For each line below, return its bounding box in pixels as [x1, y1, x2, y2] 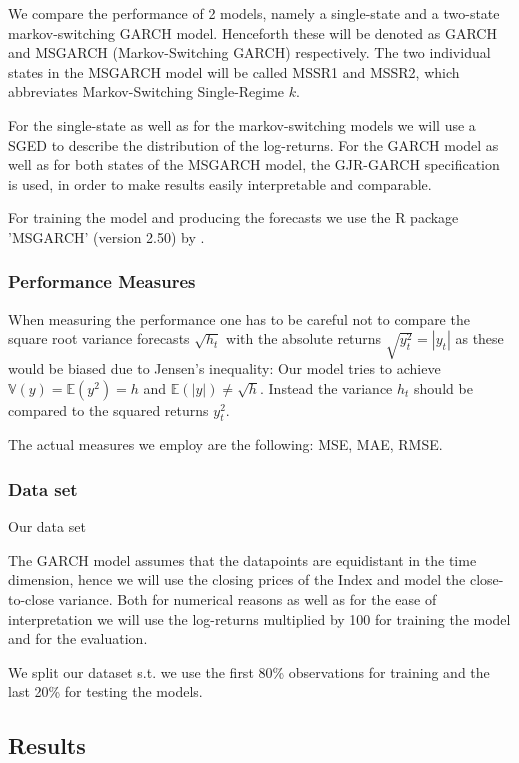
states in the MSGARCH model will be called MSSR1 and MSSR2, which [8, 61, 460, 82]
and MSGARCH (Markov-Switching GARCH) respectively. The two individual [8, 42, 491, 63]
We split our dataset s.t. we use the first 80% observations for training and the [8, 661, 490, 682]
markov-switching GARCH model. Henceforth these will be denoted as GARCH [8, 22, 497, 43]
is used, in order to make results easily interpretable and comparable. [8, 173, 432, 194]
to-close [8, 589, 54, 610]
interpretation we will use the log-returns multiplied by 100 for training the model [8, 608, 511, 629]
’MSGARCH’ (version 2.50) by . [8, 226, 205, 247]
